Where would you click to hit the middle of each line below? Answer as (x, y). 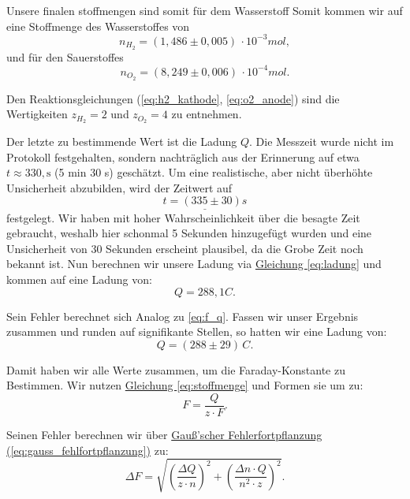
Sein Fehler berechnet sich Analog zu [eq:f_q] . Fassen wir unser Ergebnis (183, 316)
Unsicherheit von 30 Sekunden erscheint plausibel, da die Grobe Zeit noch (185, 248)
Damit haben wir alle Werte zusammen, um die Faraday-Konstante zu (176, 369)
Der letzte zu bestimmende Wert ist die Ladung (122, 141)
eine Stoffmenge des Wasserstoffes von (98, 26)
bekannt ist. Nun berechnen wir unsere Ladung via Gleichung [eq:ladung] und (194, 264)
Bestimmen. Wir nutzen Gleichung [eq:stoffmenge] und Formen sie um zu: (185, 385)
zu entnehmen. (207, 114)
